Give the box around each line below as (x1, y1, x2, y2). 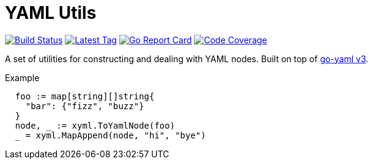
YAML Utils (5, 2, 97, 23)
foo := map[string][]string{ (15, 91, 155, 101)
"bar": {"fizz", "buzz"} (25, 101, 144, 111)
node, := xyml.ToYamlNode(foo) (15, 120, 175, 130)
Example (5, 72, 40, 83)
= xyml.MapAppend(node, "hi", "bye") (25, 130, 206, 140)
